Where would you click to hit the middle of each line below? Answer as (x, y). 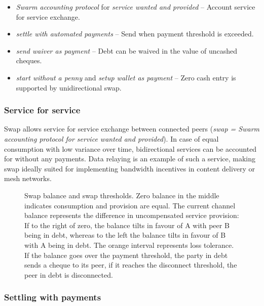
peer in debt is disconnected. (69, 274)
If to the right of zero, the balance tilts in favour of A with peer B (127, 225)
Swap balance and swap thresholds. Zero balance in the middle (122, 195)
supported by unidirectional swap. (69, 87)
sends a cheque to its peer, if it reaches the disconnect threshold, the (131, 265)
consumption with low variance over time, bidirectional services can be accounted (130, 148)
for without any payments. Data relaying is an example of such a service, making (130, 159)
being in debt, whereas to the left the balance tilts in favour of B (125, 235)
